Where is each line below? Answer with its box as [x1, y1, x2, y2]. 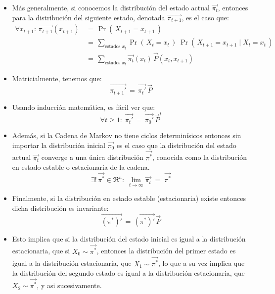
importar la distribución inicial [12, 140, 105, 150]
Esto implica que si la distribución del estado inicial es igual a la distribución [12, 233, 246, 244]
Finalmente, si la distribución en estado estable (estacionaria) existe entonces [12, 193, 246, 203]
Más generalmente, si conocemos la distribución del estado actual [12, 2, 210, 12]
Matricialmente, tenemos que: [12, 73, 102, 84]
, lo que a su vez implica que [158, 258, 245, 268]
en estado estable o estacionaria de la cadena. [12, 162, 150, 172]
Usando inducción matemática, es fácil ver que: [12, 101, 155, 112]
